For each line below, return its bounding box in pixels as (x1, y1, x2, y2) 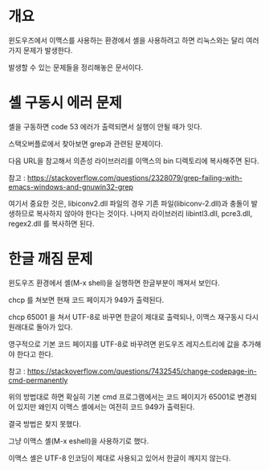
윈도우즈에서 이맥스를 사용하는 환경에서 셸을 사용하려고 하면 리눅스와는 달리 (8, 35, 245, 45)
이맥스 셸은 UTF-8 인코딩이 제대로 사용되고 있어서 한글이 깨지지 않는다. (8, 453, 231, 463)
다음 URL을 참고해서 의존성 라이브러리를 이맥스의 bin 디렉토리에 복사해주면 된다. (8, 156, 259, 166)
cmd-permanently (8, 375, 68, 385)
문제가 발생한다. (22, 45, 73, 55)
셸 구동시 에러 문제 (8, 94, 122, 112)
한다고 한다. (16, 349, 54, 358)
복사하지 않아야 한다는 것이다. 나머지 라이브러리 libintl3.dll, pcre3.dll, (35, 208, 253, 218)
